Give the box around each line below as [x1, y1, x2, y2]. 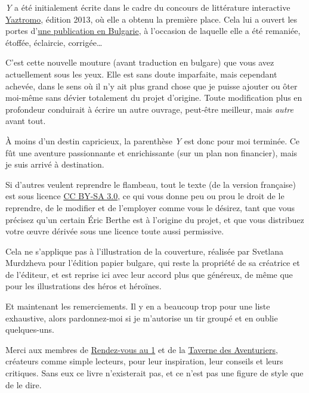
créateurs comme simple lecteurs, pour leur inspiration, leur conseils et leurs [5, 355, 283, 367]
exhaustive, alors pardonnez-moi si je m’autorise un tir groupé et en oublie [5, 311, 278, 324]
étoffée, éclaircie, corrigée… [5, 36, 103, 48]
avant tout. [5, 115, 46, 127]
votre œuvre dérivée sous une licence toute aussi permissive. [5, 225, 224, 237]
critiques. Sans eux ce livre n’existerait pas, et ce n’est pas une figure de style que [5, 367, 304, 379]
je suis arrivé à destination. [5, 158, 104, 171]
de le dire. [5, 378, 42, 391]
